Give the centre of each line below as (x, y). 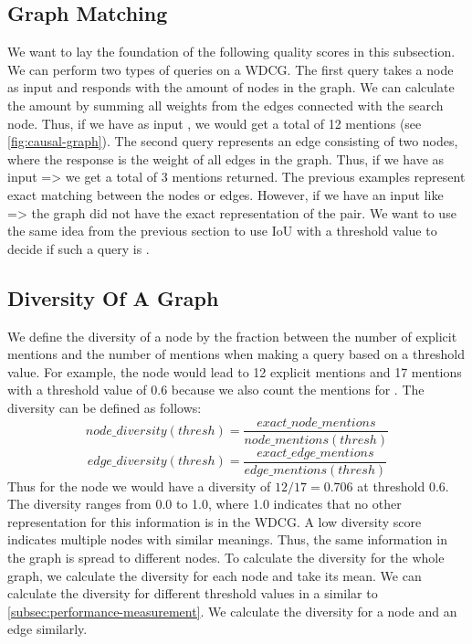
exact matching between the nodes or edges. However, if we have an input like (226, 194)
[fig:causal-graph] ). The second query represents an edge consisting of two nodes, (233, 141)
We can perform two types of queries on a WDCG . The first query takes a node (231, 69)
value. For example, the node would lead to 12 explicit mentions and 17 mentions (235, 371)
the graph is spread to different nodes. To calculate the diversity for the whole (226, 557)
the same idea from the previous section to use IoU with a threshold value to (222, 231)
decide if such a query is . (79, 248)
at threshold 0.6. (403, 486)
